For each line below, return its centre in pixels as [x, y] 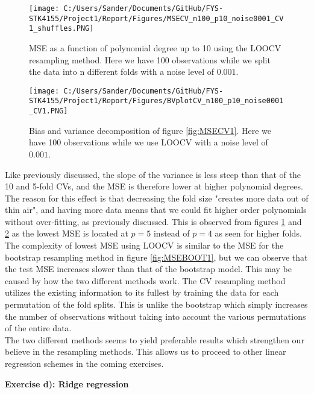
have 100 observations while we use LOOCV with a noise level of [149, 142]
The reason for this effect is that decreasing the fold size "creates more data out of [157, 198]
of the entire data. [38, 328]
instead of [171, 233]
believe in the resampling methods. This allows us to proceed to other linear [146, 351]
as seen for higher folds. [258, 233]
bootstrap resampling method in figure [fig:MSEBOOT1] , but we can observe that [156, 257]
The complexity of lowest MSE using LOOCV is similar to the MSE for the [144, 245]
